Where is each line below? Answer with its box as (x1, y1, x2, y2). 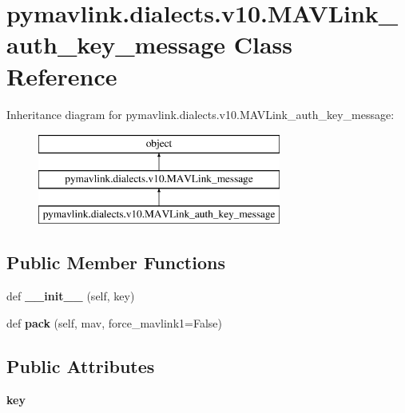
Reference (6, 59, 117, 92)
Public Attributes (6, 353, 155, 378)
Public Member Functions (6, 250, 225, 275)
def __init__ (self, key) (6, 288, 135, 304)
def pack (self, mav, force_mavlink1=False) (6, 314, 222, 331)
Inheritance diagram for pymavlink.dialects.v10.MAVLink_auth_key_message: (6, 105, 395, 122)
